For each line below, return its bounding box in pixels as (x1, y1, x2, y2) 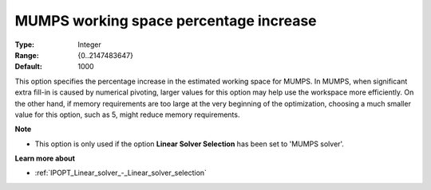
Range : (14, 50, 39, 60)
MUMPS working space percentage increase (14, 12, 317, 29)
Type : (14, 40, 35, 49)
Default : (14, 62, 43, 72)
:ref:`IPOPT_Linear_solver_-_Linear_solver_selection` (34, 168, 208, 178)
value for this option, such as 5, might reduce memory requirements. (14, 110, 240, 119)
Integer (77, 40, 101, 49)
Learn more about (14, 153, 76, 163)
